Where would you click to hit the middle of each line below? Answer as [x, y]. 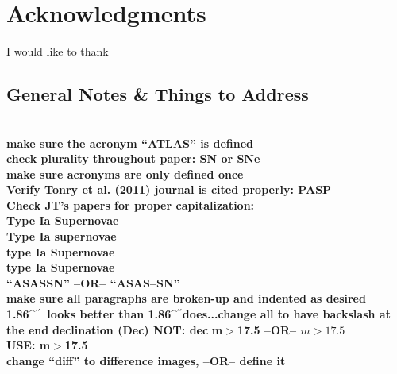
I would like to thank [58, 51]
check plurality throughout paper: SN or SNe [133, 158]
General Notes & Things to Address [158, 94]
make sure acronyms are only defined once [125, 174]
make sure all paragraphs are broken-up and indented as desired [186, 298]
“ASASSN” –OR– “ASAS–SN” [93, 282]
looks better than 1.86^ [112, 314]
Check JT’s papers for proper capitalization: [131, 204]
